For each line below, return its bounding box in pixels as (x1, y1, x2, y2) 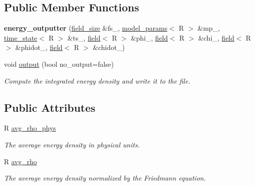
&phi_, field (131, 32, 168, 43)
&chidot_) (93, 42, 125, 52)
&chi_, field (198, 32, 235, 43)
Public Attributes (4, 99, 96, 115)
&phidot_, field (15, 42, 63, 52)
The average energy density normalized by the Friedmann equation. (4, 173, 206, 183)
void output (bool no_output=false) (4, 58, 114, 69)
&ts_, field (67, 32, 101, 43)
